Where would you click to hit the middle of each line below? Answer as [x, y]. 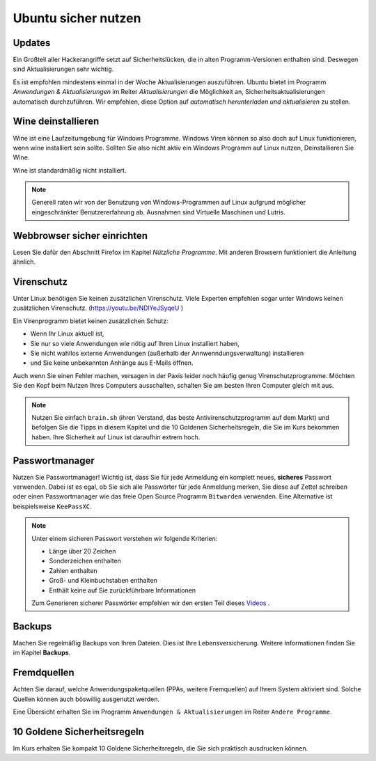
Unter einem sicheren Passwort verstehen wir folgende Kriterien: [125, 538]
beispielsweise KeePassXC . [52, 506]
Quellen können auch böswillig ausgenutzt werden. [86, 699]
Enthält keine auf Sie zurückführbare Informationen [123, 590]
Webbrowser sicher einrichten [80, 236]
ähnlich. [24, 262]
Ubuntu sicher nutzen [77, 18]
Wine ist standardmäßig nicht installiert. [70, 170]
